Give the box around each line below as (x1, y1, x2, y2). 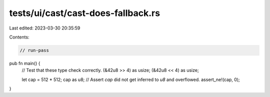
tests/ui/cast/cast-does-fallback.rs (9, 7, 160, 18)
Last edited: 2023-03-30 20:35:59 (9, 25, 80, 31)
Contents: (9, 34, 29, 40)
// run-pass (19, 47, 49, 53)
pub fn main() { (9, 60, 40, 66)
